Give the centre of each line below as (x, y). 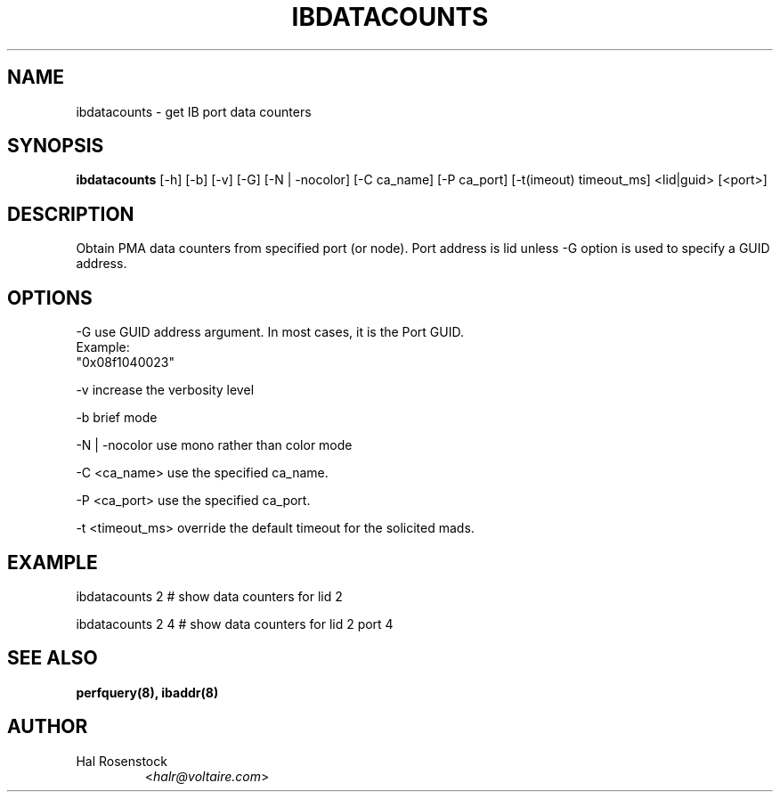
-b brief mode (117, 418)
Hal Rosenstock (122, 761)
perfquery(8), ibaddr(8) (147, 692)
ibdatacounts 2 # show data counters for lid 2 (209, 596)
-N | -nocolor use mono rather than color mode (214, 445)
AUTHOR (48, 727)
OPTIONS (50, 298)
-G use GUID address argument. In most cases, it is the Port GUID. (270, 332)
